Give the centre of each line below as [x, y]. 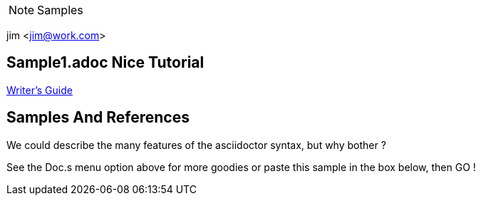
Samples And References [98, 118]
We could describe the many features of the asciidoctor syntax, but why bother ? [196, 145]
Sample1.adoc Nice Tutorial [105, 63]
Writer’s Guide [40, 90]
